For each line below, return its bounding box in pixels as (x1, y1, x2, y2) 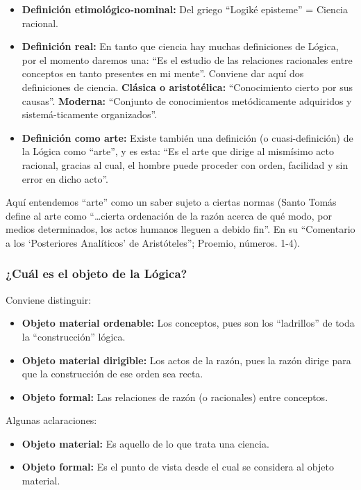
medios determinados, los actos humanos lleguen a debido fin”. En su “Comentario (6, 222, 355, 236)
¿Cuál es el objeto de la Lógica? (6, 265, 187, 282)
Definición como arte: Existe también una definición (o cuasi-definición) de (22, 130, 353, 145)
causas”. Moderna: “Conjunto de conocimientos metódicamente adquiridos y (22, 93, 352, 108)
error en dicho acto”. (22, 171, 108, 186)
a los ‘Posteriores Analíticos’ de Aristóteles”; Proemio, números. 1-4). (6, 235, 301, 250)
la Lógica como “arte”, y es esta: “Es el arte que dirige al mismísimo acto (22, 144, 334, 158)
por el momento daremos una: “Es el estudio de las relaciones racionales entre (22, 52, 353, 67)
